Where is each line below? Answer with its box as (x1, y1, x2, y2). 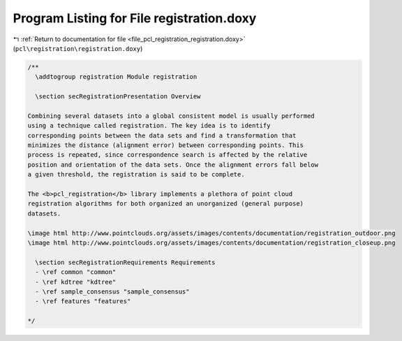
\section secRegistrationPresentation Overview (35, 93, 201, 100)
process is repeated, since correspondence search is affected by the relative (27, 151, 308, 159)
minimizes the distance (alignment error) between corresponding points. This (27, 142, 304, 149)
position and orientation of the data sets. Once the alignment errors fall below (27, 160, 319, 169)
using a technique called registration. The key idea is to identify (27, 122, 271, 130)
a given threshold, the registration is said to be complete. (27, 171, 245, 179)
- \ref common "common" (35, 268, 117, 276)
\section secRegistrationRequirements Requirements (35, 258, 216, 266)
